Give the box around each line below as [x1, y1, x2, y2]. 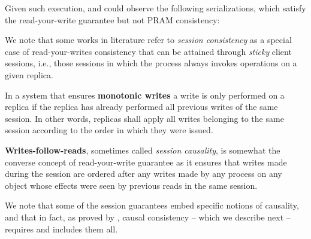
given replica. [5, 68, 53, 81]
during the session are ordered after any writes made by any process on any [5, 167, 282, 180]
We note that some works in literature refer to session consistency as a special [5, 33, 292, 46]
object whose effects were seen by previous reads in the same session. [5, 179, 258, 191]
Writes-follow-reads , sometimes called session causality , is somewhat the [5, 143, 280, 156]
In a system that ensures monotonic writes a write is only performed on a [5, 88, 285, 101]
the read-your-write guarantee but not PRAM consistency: [5, 13, 220, 26]
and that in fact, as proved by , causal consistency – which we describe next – [5, 210, 291, 223]
